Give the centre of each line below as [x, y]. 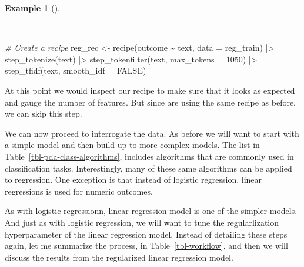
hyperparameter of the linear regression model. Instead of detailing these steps [146, 234]
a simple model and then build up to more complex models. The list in [132, 145]
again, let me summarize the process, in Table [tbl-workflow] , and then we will [146, 245]
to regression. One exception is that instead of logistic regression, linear [133, 179]
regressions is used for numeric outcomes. [79, 191]
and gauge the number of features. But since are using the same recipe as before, [151, 102]
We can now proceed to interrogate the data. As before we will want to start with [152, 133]
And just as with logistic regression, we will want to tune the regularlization [142, 222]
